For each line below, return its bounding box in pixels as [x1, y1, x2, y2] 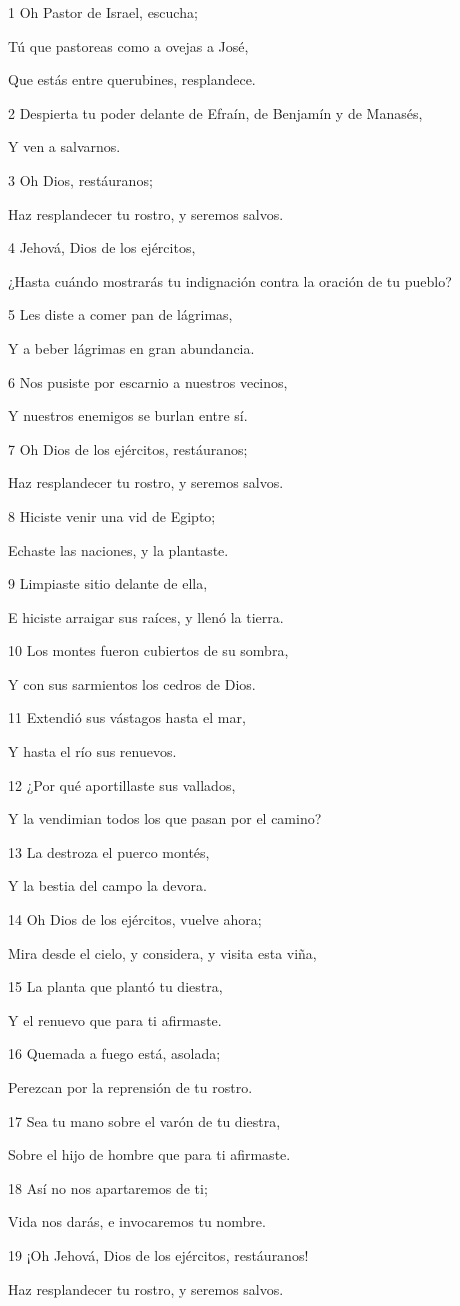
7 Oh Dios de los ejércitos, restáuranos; [8, 438, 248, 459]
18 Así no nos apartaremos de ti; [8, 1177, 208, 1198]
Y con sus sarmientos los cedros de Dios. [8, 673, 256, 694]
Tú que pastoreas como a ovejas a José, [8, 35, 249, 56]
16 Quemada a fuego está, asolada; [8, 1043, 221, 1064]
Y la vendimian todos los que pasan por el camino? [8, 808, 322, 829]
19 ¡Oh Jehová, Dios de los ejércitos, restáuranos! [8, 1244, 309, 1265]
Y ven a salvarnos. [8, 136, 121, 157]
